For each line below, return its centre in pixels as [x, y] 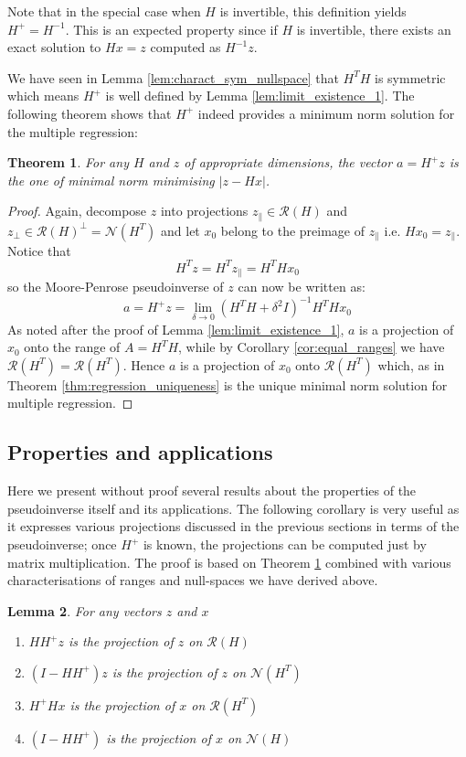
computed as [185, 47]
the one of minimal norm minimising [111, 180]
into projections [204, 211]
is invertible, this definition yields [313, 11]
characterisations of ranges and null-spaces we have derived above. [193, 580]
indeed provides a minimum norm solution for [326, 113]
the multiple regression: [73, 131]
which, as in [411, 364]
